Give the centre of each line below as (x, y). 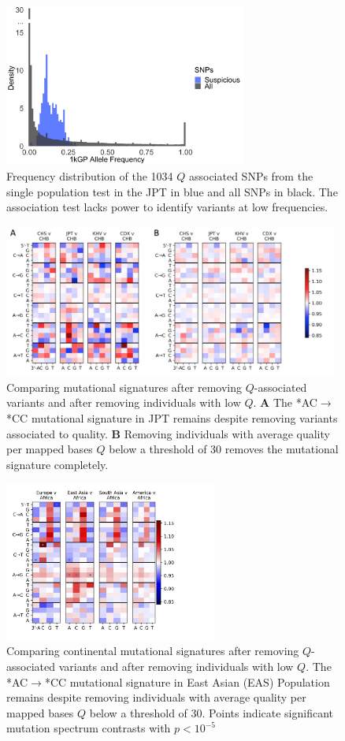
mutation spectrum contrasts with (89, 728)
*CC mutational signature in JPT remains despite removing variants (172, 417)
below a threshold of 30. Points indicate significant (211, 712)
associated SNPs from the (251, 175)
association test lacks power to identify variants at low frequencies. (167, 207)
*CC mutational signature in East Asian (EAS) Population (187, 681)
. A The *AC (285, 402)
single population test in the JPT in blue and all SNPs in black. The (172, 191)
